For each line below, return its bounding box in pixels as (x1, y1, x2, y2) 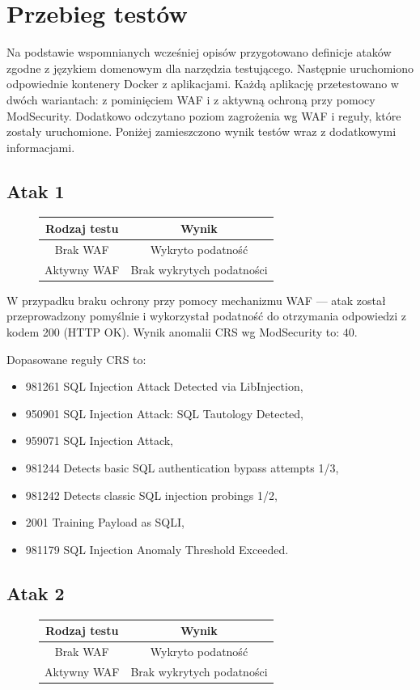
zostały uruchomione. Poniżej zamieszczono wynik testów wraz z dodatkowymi (6, 123, 397, 140)
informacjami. (6, 138, 75, 155)
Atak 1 (6, 178, 65, 203)
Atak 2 (6, 580, 65, 605)
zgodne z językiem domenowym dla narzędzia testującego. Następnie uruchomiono (6, 59, 414, 76)
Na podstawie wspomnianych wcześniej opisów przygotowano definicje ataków (6, 44, 392, 61)
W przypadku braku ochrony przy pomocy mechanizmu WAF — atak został (6, 291, 386, 308)
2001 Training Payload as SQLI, (25, 514, 185, 531)
